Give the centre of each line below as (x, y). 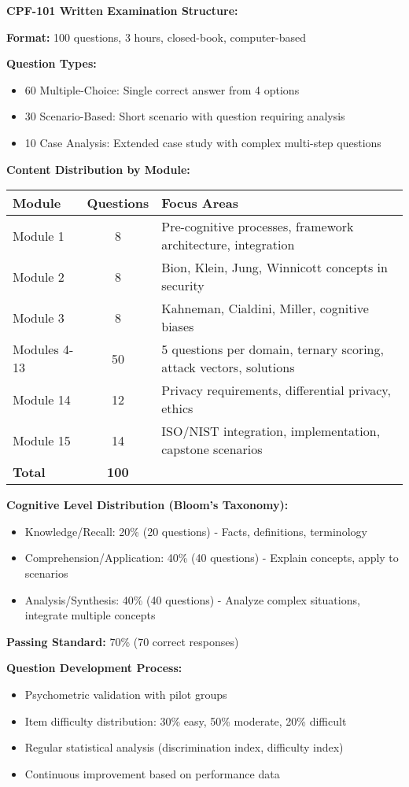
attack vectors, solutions (228, 368)
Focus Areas (200, 203)
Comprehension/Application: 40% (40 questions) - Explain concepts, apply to (212, 558)
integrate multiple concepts (90, 615)
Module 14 (42, 399)
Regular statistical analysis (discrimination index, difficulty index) (184, 747)
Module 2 (39, 276)
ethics (177, 408)
